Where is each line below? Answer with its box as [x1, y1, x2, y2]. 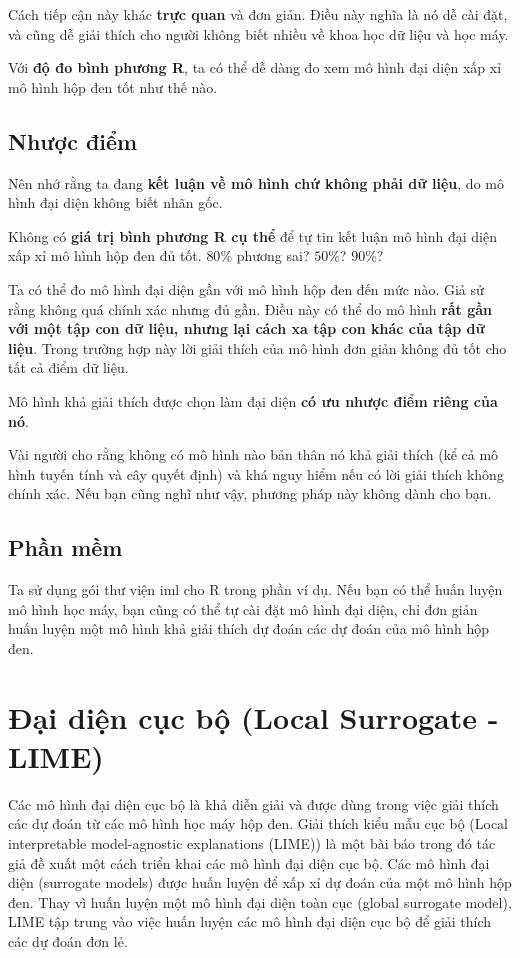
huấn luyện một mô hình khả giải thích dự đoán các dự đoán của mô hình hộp [8, 618, 490, 639]
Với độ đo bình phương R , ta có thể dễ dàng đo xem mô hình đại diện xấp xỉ [8, 57, 502, 78]
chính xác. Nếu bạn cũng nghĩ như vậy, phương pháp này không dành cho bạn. [8, 483, 492, 504]
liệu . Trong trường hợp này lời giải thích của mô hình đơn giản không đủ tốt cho [8, 337, 507, 358]
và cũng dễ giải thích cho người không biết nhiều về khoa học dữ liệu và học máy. [8, 23, 509, 44]
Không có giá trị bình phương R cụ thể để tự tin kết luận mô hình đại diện [8, 225, 497, 246]
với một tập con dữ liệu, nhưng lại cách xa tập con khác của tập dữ [8, 318, 485, 339]
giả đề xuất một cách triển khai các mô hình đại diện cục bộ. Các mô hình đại [8, 852, 490, 873]
